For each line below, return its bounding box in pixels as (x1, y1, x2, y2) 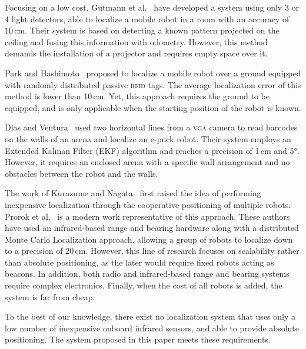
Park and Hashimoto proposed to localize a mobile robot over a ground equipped (5, 66, 301, 79)
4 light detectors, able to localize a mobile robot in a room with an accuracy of (5, 12, 290, 25)
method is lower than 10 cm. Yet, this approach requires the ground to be (5, 90, 270, 102)
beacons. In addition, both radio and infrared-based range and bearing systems (5, 267, 290, 280)
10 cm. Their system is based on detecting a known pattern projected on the (5, 24, 280, 36)
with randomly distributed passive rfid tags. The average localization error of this (5, 78, 301, 90)
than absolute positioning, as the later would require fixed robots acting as (5, 256, 274, 268)
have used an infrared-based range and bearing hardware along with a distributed (5, 222, 299, 234)
